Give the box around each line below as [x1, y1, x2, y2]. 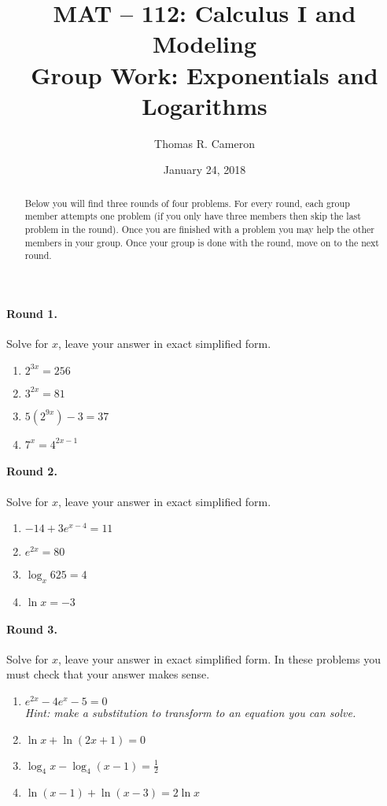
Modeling [152, 28, 257, 60]
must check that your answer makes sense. [6, 666, 210, 682]
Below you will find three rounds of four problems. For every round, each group [24, 196, 350, 209]
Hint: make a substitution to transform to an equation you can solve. [24, 704, 356, 720]
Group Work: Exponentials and [31, 58, 378, 91]
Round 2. [6, 463, 57, 479]
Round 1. [6, 305, 57, 321]
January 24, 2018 [163, 161, 246, 178]
